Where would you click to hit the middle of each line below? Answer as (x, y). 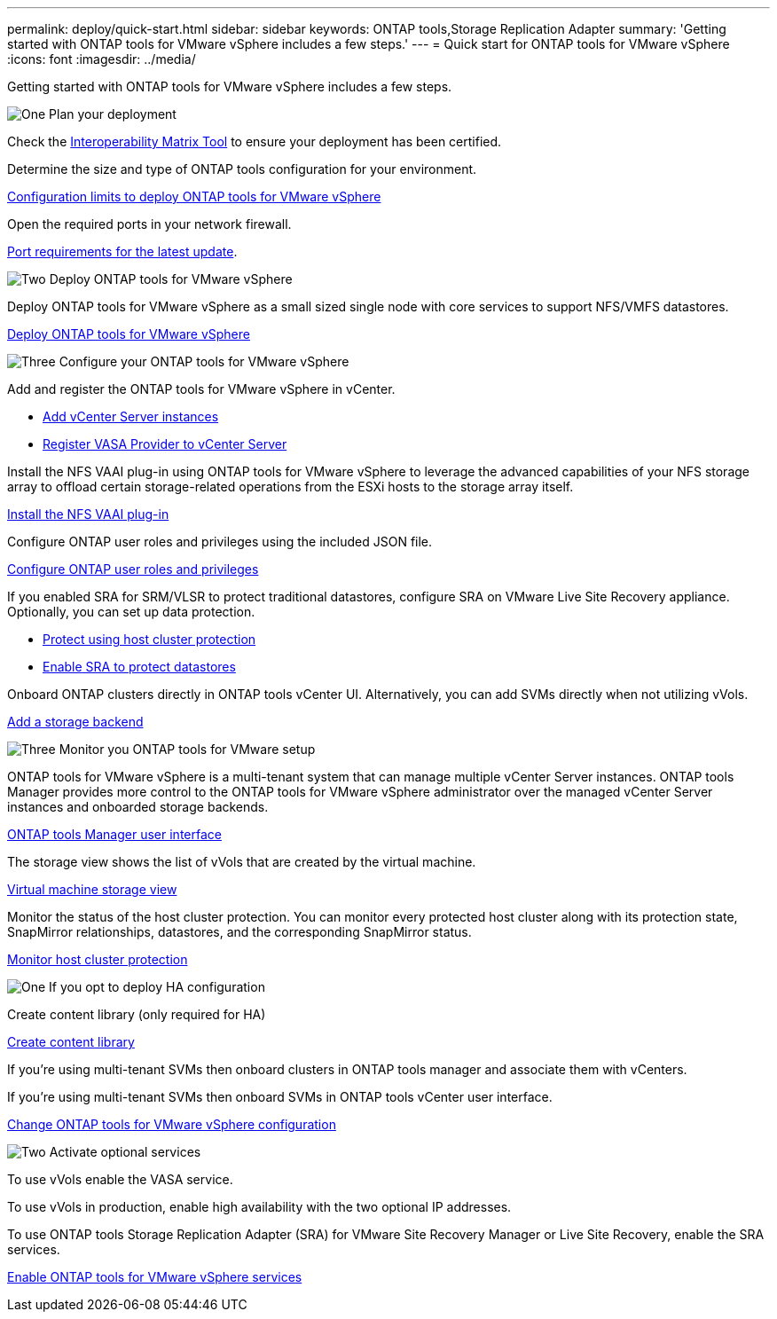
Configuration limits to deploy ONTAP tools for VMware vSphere (194, 196)
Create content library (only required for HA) (137, 1014)
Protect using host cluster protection (149, 639)
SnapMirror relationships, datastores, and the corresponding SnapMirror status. (239, 932)
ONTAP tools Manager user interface (114, 834)
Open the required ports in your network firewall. (149, 224)
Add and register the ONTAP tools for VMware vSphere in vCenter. (201, 389)
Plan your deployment (113, 114)
